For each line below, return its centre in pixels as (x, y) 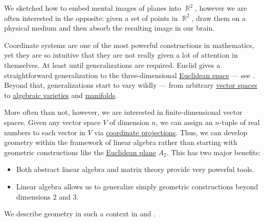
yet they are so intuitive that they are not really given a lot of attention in (121, 55)
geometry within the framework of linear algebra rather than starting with (121, 142)
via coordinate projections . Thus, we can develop (171, 132)
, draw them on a (218, 18)
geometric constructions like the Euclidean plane (80, 152)
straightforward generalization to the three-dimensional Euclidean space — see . (129, 75)
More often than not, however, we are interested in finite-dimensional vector (123, 112)
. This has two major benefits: (214, 152)
